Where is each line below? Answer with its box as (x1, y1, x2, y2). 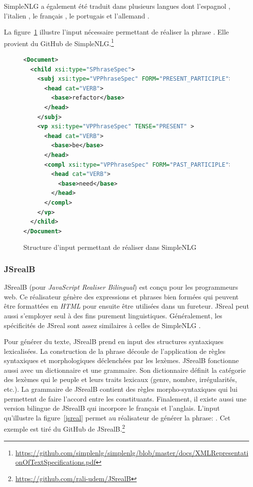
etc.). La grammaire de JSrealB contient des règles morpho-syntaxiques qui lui (4, 384, 238, 394)
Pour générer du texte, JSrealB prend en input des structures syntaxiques (4, 336, 224, 347)
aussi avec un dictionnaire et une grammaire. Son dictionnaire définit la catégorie (4, 365, 246, 375)
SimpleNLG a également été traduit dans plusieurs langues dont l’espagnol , (4, 1, 231, 11)
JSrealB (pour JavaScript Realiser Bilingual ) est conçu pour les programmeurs (4, 282, 238, 292)
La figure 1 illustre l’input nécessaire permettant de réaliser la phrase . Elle (4, 27, 229, 37)
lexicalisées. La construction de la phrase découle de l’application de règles (4, 346, 226, 356)
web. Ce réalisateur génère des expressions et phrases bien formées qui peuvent (4, 291, 239, 301)
